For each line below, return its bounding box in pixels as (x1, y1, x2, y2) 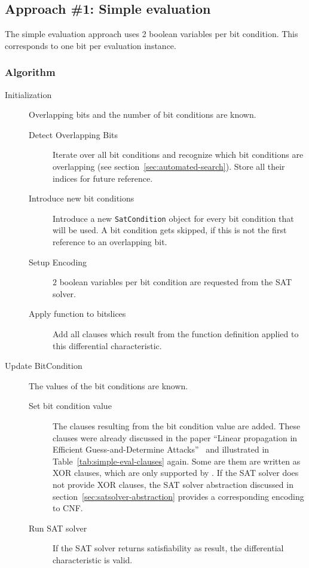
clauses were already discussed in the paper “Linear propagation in (53, 431, 298, 444)
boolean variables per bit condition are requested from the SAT (59, 276, 292, 288)
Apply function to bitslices (29, 307, 126, 320)
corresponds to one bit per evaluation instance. (5, 39, 176, 51)
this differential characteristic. (53, 339, 162, 352)
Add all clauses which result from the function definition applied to (53, 327, 299, 340)
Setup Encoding (29, 255, 87, 268)
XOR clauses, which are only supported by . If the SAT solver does (53, 466, 299, 479)
